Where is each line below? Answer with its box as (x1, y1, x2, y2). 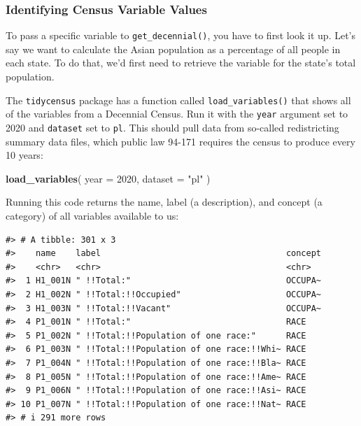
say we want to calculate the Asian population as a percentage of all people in (6, 41, 341, 56)
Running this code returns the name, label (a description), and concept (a (6, 194, 323, 209)
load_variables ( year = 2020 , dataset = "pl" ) (6, 171, 211, 185)
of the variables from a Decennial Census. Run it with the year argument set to (6, 106, 348, 121)
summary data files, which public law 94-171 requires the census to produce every (6, 134, 355, 148)
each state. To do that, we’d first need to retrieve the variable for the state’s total (6, 55, 356, 70)
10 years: (6, 148, 43, 162)
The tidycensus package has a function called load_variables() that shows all (6, 92, 351, 107)
